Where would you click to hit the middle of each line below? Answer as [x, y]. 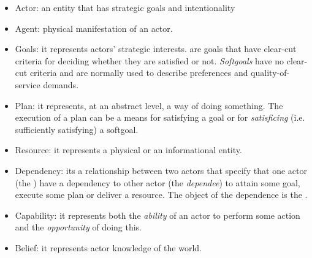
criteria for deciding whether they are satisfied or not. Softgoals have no [150, 60]
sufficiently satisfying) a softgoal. [77, 129]
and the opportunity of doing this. [78, 227]
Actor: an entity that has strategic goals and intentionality [125, 7]
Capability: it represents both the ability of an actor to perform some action [158, 215]
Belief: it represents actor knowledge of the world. [108, 247]
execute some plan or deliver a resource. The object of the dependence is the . [161, 195]
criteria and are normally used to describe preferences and [139, 73]
